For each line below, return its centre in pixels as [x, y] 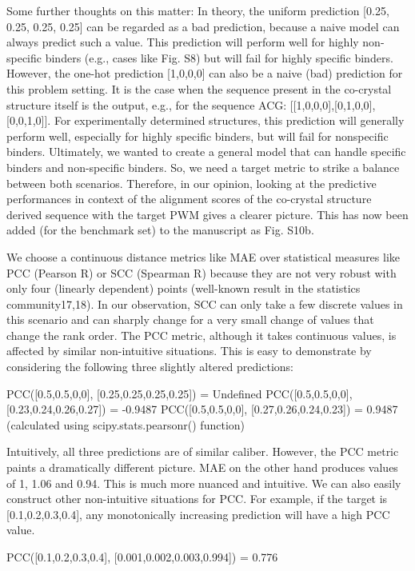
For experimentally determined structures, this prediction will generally [229, 120]
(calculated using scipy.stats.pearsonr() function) [126, 424]
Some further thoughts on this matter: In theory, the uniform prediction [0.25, [198, 10]
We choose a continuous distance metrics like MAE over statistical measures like [204, 256]
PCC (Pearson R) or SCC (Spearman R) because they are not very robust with [202, 272]
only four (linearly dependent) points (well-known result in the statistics [184, 288]
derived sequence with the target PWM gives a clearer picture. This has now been [207, 214]
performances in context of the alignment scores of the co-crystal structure [189, 199]
